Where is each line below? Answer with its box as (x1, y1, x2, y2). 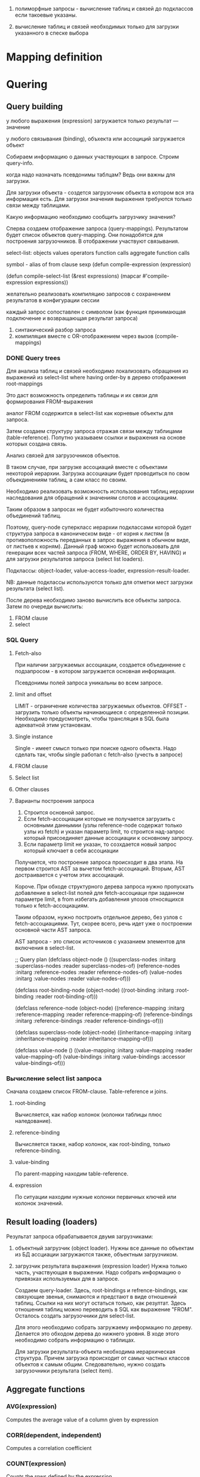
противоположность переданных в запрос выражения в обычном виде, (6, 537, 190, 544)
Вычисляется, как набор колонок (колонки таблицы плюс (14, 1111, 162, 1118)
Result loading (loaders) (6, 1217, 97, 1227)
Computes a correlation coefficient (6, 1444, 92, 1451)
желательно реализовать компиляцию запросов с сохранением (6, 290, 171, 298)
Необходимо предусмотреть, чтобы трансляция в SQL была (14, 715, 169, 722)
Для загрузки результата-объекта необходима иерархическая (14, 1348, 176, 1355)
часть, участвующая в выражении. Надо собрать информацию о (14, 1268, 181, 1276)
